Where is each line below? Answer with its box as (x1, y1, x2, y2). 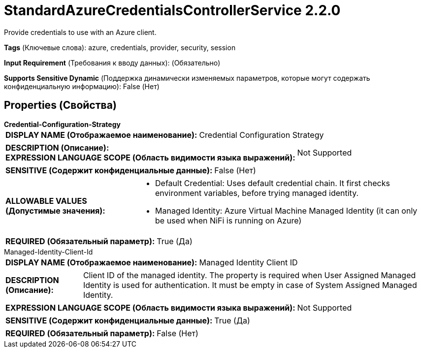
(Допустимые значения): (5, 205, 105, 216)
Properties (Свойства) (4, 99, 117, 112)
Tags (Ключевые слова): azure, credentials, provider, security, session (4, 43, 236, 52)
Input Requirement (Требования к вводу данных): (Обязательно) (4, 58, 221, 67)
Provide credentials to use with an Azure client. (4, 28, 157, 36)
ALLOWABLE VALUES (5, 195, 87, 206)
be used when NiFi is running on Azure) (155, 215, 302, 225)
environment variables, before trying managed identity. (155, 188, 359, 198)
